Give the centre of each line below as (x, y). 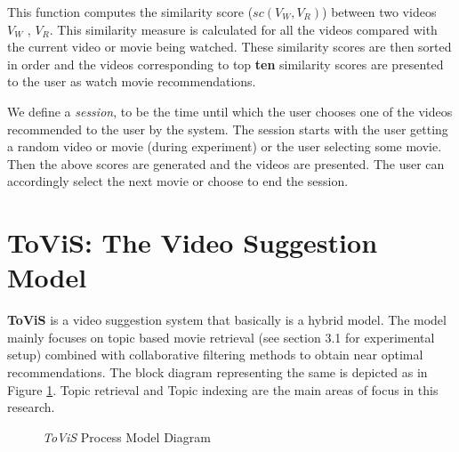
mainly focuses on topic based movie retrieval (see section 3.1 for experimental (221, 337)
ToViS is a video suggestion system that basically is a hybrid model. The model (227, 320)
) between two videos (379, 12)
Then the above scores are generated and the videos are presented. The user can (226, 163)
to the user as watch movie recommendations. (132, 81)
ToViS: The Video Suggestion (193, 242)
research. (31, 407)
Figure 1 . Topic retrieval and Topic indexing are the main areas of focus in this (223, 389)
